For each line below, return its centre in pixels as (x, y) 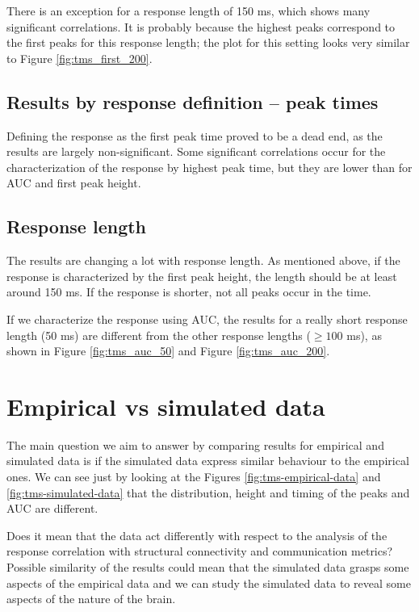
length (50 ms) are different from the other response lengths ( (159, 335)
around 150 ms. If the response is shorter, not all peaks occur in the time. (189, 292)
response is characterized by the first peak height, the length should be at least (202, 276)
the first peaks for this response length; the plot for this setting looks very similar (208, 42)
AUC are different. (52, 508)
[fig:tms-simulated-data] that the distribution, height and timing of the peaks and (208, 492)
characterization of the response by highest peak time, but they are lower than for (209, 167)
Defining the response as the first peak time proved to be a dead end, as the (195, 135)
